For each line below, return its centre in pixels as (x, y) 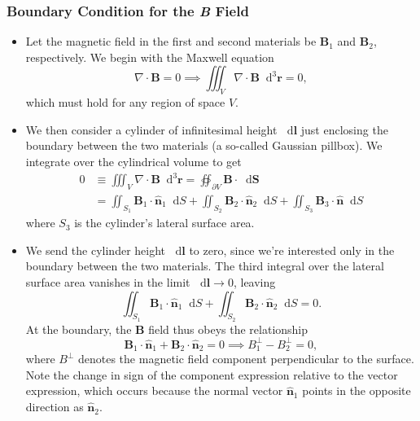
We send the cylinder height (96, 250)
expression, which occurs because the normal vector (154, 390)
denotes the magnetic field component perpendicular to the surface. (246, 359)
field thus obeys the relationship (228, 329)
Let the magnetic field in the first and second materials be (171, 41)
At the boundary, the (79, 329)
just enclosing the (344, 129)
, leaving (254, 281)
